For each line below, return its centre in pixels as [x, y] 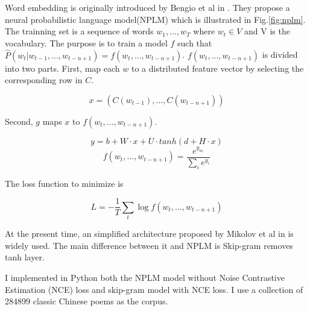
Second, [19, 121]
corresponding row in [44, 80]
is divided [280, 55]
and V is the [267, 31]
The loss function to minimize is [64, 183]
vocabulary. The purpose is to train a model [86, 42]
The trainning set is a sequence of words [79, 31]
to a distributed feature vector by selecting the [217, 68]
